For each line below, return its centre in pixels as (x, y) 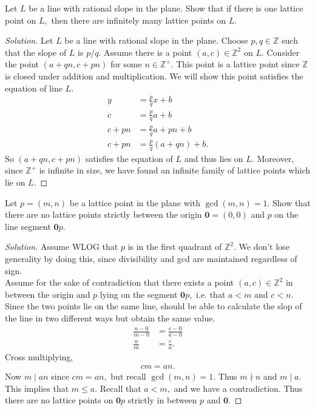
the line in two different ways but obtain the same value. (110, 318)
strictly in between (162, 400)
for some (126, 64)
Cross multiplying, (39, 357)
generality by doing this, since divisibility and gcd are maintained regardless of (151, 258)
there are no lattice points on (59, 400)
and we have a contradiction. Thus (238, 388)
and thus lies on (214, 158)
